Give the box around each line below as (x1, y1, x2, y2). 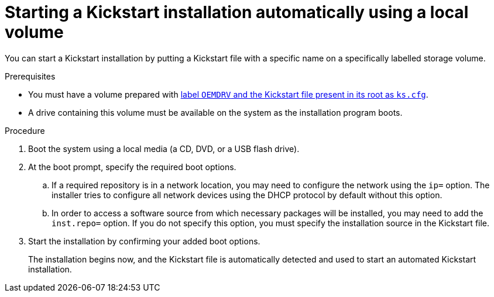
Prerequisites (5, 71, 56, 81)
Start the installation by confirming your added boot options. (28, 236, 260, 246)
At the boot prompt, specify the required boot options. (28, 161, 236, 172)
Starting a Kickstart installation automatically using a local (5, 2, 469, 22)
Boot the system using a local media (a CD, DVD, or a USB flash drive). (28, 143, 300, 154)
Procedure (5, 125, 45, 136)
